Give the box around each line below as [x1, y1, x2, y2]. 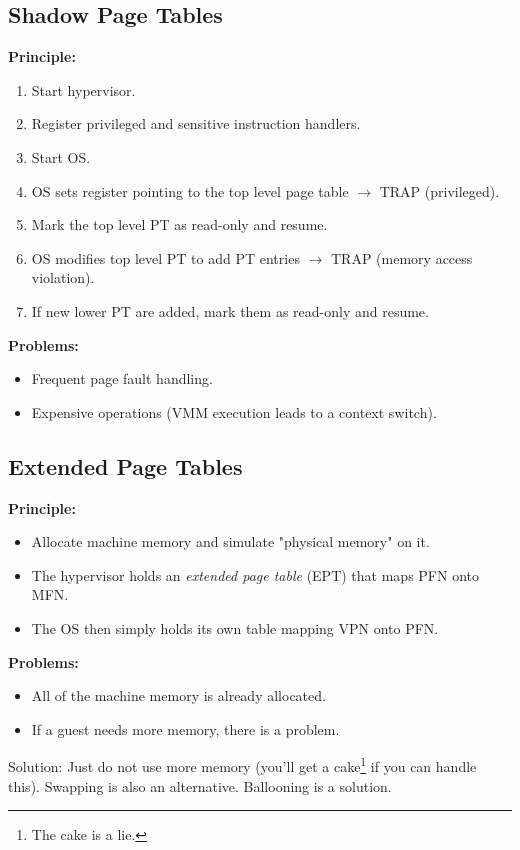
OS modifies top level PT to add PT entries [31, 247, 300, 268]
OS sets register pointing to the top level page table [31, 180, 349, 201]
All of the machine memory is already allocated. [31, 685, 326, 706]
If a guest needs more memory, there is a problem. [31, 718, 340, 739]
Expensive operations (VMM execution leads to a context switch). [31, 401, 437, 422]
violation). [31, 267, 95, 288]
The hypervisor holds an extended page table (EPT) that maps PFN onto [31, 564, 479, 585]
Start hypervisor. [31, 79, 136, 100]
